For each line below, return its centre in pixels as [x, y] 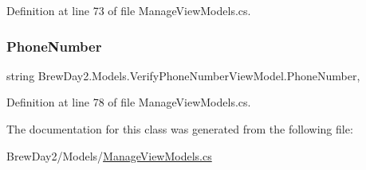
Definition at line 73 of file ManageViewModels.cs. [129, 10]
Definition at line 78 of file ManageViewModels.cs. [129, 102]
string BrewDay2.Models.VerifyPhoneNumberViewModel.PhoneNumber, [183, 75]
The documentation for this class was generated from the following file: [180, 129]
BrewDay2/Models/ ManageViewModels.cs [109, 155]
